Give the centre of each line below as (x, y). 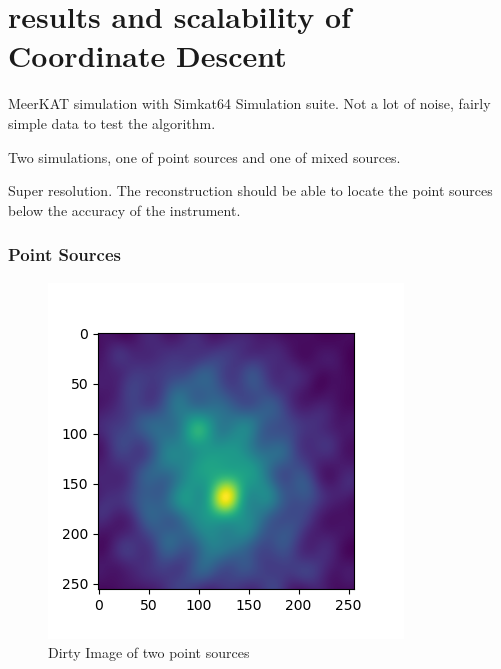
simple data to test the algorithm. (112, 122)
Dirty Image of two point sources (149, 652)
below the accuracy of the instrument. (124, 209)
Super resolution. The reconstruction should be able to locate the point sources (250, 190)
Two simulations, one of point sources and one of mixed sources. (204, 156)
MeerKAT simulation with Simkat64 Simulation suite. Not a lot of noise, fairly (249, 103)
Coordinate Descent (147, 55)
